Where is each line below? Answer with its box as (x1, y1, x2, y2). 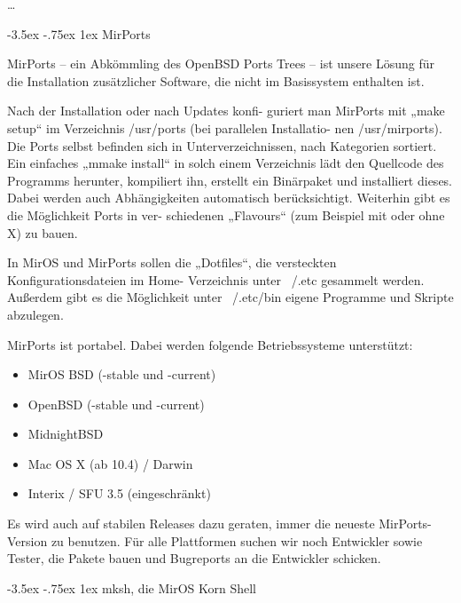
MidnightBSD (27, 424, 104, 443)
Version (7, 531, 48, 550)
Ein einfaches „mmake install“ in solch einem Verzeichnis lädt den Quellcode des (7, 154, 444, 172)
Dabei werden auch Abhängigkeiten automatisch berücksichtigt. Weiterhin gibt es (7, 188, 450, 207)
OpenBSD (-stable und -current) (27, 394, 205, 413)
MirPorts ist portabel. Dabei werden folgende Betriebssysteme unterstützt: (7, 335, 413, 353)
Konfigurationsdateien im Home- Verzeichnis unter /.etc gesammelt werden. (7, 270, 425, 289)
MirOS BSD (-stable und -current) (27, 365, 216, 384)
